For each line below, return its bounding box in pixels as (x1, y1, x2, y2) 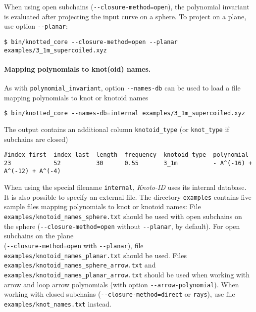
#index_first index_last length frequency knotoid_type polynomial (4, 151, 249, 159)
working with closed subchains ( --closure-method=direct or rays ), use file (4, 289, 235, 299)
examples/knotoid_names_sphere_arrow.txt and (4, 260, 156, 270)
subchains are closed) (4, 134, 68, 144)
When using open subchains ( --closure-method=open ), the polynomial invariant (4, 1, 250, 11)
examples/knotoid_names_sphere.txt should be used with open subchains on (4, 211, 242, 222)
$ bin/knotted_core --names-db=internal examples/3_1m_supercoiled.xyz (4, 110, 245, 117)
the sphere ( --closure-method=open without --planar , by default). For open (4, 221, 240, 231)
